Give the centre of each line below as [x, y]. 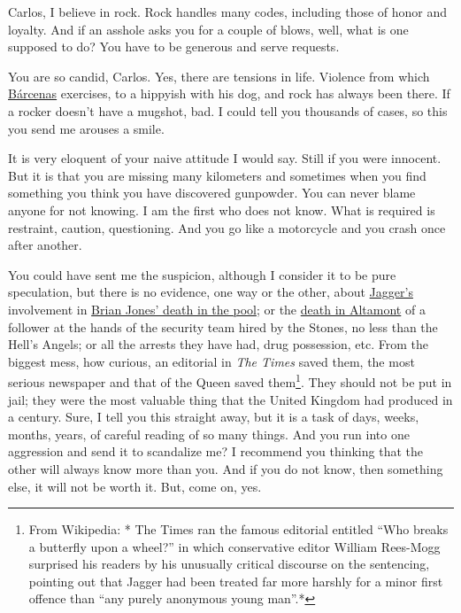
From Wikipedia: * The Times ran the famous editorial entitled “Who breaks [238, 529]
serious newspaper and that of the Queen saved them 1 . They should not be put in [230, 380]
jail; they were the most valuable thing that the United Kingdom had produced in [230, 399]
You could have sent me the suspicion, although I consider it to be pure [202, 274]
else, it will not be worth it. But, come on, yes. [135, 486]
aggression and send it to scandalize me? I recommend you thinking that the [215, 451]
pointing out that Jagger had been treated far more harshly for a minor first [236, 581]
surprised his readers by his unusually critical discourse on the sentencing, [229, 564]
